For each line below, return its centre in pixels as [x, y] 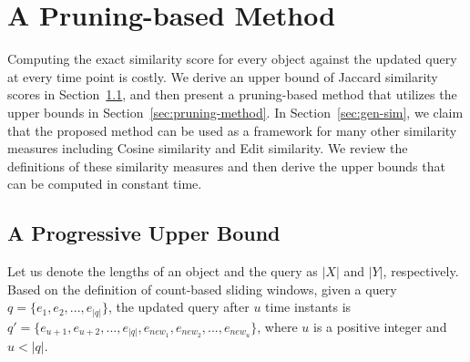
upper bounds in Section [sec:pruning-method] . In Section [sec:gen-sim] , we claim [235, 112]
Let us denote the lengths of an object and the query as [163, 271]
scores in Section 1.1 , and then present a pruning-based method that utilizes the [232, 94]
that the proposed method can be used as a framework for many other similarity [232, 130]
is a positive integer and [380, 326]
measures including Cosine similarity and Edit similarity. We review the [208, 148]
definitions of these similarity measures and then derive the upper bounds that [226, 165]
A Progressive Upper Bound [144, 233]
